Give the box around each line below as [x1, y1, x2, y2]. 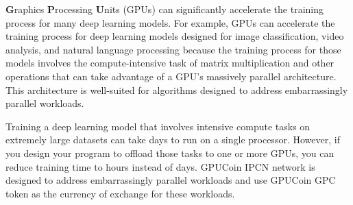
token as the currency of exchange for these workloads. [5, 186, 235, 200]
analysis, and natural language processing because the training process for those [5, 42, 341, 56]
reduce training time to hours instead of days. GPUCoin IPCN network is [5, 159, 315, 173]
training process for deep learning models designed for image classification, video [5, 29, 344, 43]
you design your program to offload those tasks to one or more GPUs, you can [5, 145, 334, 160]
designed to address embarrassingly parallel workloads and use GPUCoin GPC [5, 173, 336, 187]
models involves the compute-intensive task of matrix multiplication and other [5, 56, 334, 70]
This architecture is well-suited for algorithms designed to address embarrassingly [5, 82, 348, 97]
